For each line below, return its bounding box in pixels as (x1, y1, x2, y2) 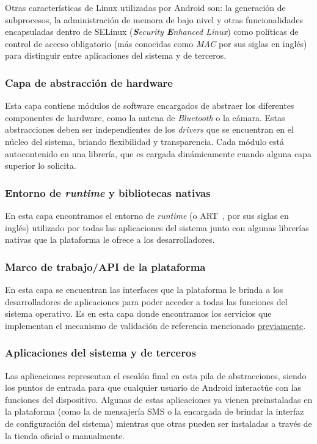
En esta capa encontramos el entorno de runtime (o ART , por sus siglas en (5, 209, 289, 221)
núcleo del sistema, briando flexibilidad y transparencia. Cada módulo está (5, 135, 285, 147)
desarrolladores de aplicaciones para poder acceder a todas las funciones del (5, 295, 288, 308)
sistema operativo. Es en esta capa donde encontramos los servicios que (5, 307, 272, 320)
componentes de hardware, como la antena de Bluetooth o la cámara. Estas (5, 111, 285, 124)
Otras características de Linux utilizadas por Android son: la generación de (5, 1, 286, 13)
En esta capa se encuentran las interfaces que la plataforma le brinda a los (5, 283, 283, 295)
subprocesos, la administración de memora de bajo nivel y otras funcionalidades (5, 13, 303, 26)
